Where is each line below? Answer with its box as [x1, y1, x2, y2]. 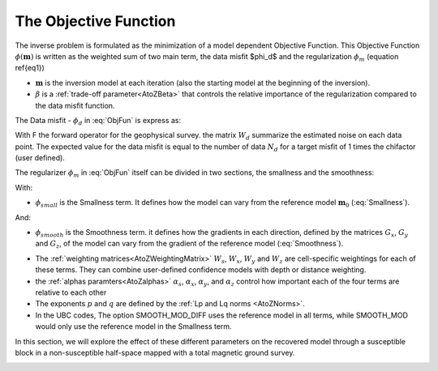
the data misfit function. [35, 100, 115, 110]
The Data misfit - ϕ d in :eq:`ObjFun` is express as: [15, 115, 182, 127]
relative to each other [35, 288, 107, 297]
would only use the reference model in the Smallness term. [35, 322, 232, 331]
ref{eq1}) [15, 63, 45, 73]
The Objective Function [15, 12, 176, 30]
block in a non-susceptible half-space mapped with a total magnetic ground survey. [15, 348, 295, 357]
